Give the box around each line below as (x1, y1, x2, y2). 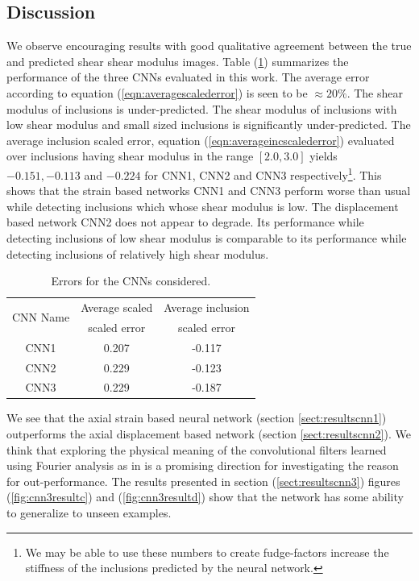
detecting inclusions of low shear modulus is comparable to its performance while (6, 229, 407, 246)
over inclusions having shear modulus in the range (6, 147, 254, 164)
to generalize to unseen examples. (6, 504, 172, 521)
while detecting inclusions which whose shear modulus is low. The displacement (6, 197, 399, 214)
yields (309, 147, 338, 164)
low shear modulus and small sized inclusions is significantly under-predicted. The (6, 116, 411, 133)
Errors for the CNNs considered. (51, 272, 211, 289)
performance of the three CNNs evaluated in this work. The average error (6, 68, 370, 85)
